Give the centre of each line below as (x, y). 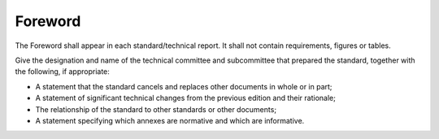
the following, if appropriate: (62, 72)
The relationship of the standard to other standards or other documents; (156, 109)
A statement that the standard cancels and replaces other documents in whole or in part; (184, 86)
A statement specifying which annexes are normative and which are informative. (170, 120)
